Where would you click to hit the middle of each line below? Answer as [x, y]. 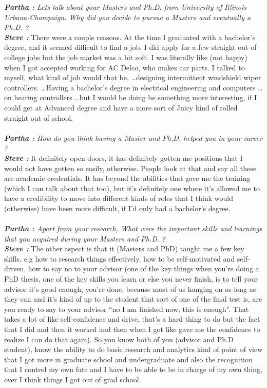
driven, [15, 269]
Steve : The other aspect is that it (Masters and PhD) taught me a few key [124, 248]
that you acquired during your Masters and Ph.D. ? [85, 238]
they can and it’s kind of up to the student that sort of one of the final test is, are [133, 299]
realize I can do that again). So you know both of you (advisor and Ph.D [119, 339]
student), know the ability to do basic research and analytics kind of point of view [133, 349]
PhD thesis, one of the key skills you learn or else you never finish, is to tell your [131, 279]
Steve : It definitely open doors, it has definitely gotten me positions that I [123, 158]
